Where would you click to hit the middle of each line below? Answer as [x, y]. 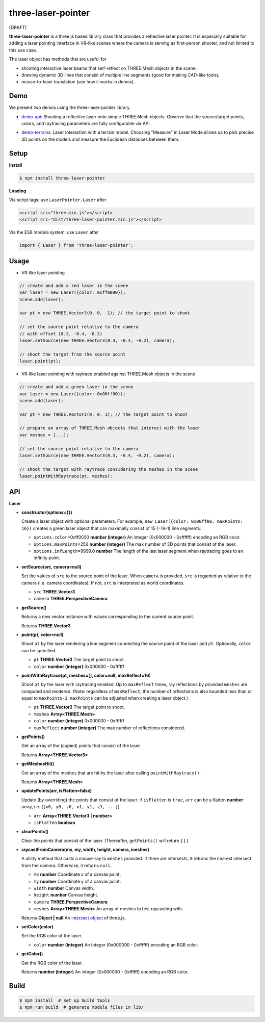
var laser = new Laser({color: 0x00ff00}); [73, 394]
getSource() [34, 608]
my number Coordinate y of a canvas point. [77, 881]
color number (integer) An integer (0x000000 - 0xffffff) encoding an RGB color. [116, 945]
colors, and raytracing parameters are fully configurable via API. [86, 123]
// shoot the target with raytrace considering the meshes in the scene [109, 469]
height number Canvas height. [66, 895]
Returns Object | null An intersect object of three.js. [74, 918]
